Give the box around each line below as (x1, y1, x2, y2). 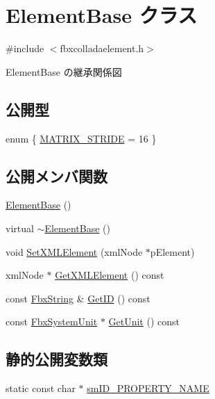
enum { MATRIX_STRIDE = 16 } (6, 131, 157, 145)
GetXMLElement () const (55, 268, 164, 282)
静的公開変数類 (6, 348, 108, 370)
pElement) (150, 244, 195, 259)
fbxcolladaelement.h (60, 41, 144, 56)
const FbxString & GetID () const (6, 291, 150, 305)
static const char (6, 381, 76, 396)
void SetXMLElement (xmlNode (6, 244, 143, 259)
